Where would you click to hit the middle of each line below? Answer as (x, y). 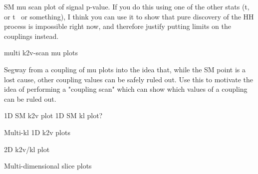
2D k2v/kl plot (27, 149)
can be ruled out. (30, 98)
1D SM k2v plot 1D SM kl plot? (53, 115)
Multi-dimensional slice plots (48, 166)
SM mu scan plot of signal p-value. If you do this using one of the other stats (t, (127, 6)
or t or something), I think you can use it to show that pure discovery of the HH (129, 16)
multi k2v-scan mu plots (41, 53)
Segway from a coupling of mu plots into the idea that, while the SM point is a (125, 69)
